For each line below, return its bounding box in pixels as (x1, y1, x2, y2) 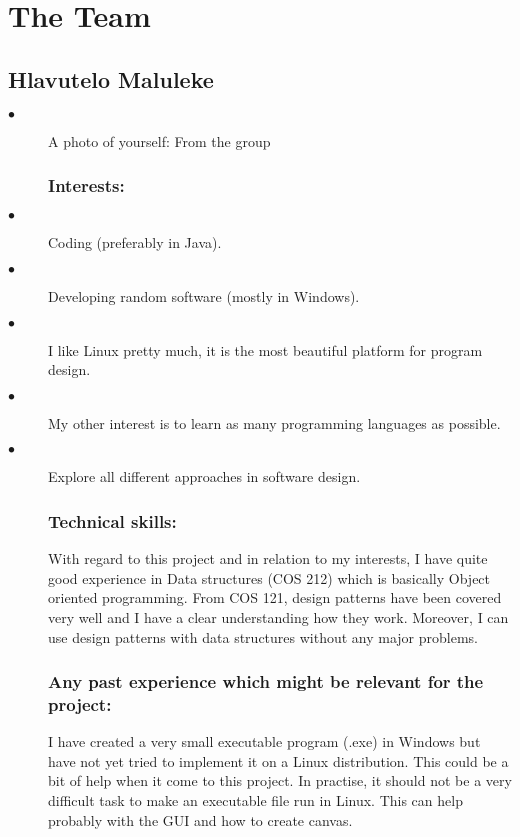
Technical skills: (48, 508, 177, 533)
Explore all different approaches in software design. (48, 466, 361, 487)
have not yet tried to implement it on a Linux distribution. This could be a (48, 750, 509, 771)
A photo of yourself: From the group (48, 130, 271, 151)
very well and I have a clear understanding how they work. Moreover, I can (48, 606, 509, 627)
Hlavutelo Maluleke (8, 63, 214, 94)
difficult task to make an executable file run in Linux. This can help (48, 790, 463, 811)
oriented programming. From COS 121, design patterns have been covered (48, 587, 502, 608)
